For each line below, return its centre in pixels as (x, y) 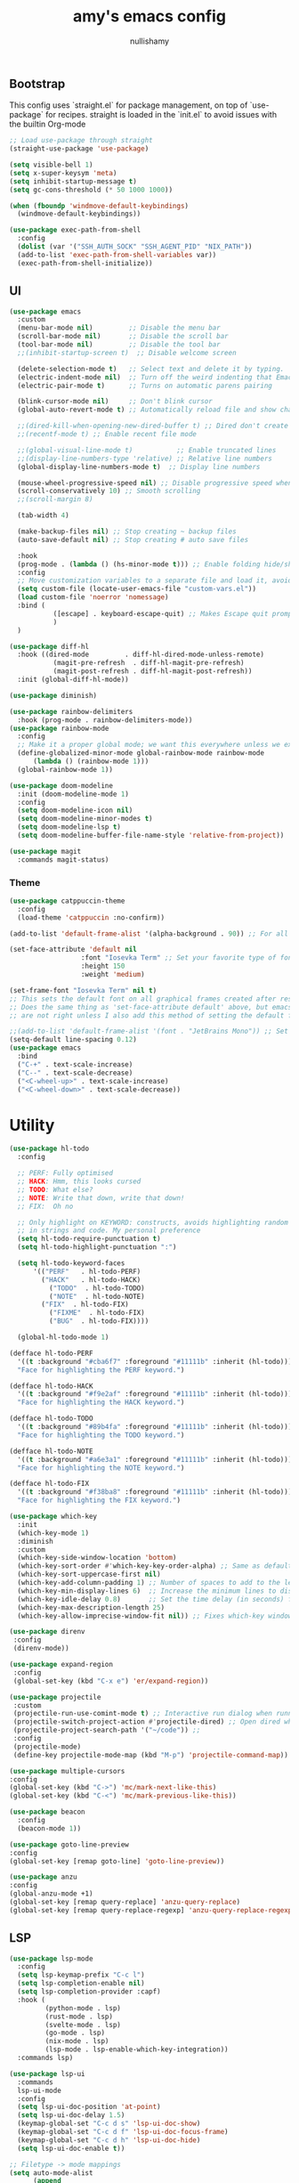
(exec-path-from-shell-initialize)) (85, 263)
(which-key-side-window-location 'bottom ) (97, 1558)
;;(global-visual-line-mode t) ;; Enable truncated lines (147, 450)
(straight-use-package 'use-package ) (79, 149)
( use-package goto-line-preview (69, 1845)
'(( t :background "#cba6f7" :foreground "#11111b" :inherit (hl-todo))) (155, 1361)
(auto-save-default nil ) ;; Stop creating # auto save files (133, 540)
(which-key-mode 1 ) (53, 1533)
